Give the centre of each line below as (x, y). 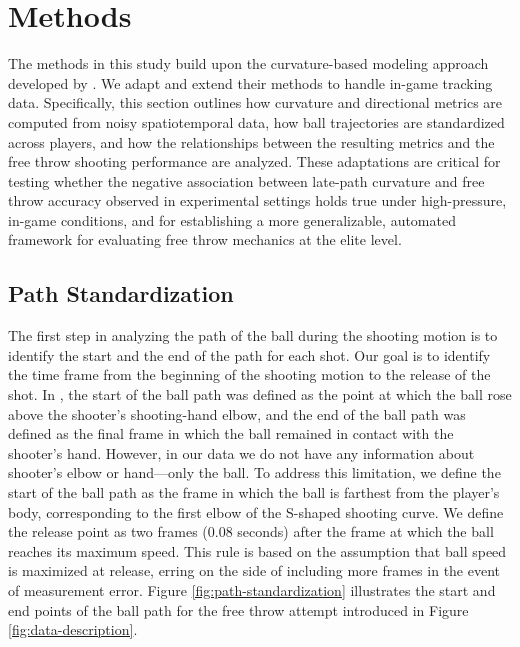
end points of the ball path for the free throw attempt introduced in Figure (238, 609)
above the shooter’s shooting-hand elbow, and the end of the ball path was (237, 413)
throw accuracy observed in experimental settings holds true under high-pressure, (257, 200)
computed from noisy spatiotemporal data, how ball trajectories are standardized (256, 121)
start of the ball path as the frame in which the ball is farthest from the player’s (254, 492)
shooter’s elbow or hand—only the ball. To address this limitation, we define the (254, 472)
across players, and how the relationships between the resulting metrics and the (251, 141)
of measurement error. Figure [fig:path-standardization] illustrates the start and (252, 589)
